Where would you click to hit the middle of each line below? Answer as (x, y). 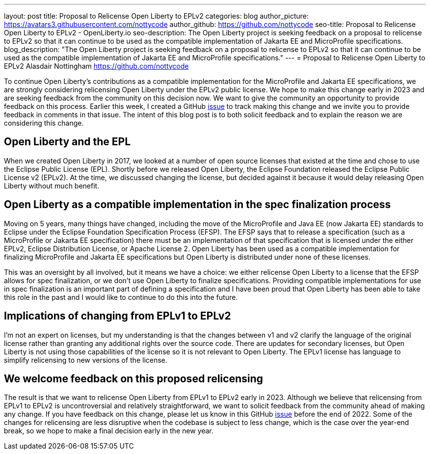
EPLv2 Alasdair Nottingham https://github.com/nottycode (96, 66)
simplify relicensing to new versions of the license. (86, 360)
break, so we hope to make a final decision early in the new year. (109, 431)
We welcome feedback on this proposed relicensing (134, 378)
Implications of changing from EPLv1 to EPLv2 (118, 316)
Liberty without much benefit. (52, 186)
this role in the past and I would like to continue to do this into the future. (121, 297)
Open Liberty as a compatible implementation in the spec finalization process (198, 205)
